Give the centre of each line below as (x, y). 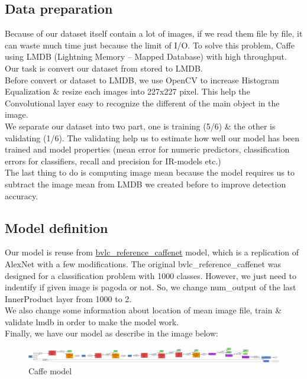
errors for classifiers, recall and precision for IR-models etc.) (113, 161)
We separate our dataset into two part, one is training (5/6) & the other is (140, 126)
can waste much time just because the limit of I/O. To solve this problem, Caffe (150, 45)
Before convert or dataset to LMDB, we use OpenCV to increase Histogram (142, 80)
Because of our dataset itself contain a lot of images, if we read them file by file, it (154, 33)
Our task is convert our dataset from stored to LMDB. (104, 68)
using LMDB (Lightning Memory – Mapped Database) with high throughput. (146, 56)
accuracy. (22, 195)
